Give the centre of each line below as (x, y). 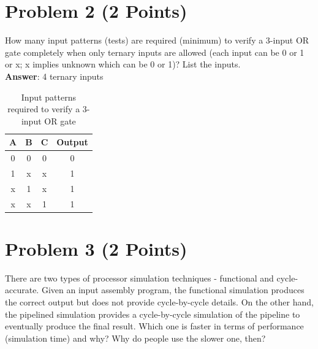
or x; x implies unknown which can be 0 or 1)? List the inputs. (123, 64)
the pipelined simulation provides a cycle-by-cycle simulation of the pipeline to (153, 314)
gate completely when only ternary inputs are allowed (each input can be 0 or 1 (155, 52)
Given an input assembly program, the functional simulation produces (173, 290)
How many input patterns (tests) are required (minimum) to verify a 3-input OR (157, 40)
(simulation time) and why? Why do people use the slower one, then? (135, 338)
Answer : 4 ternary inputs (54, 76)
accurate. (22, 290)
